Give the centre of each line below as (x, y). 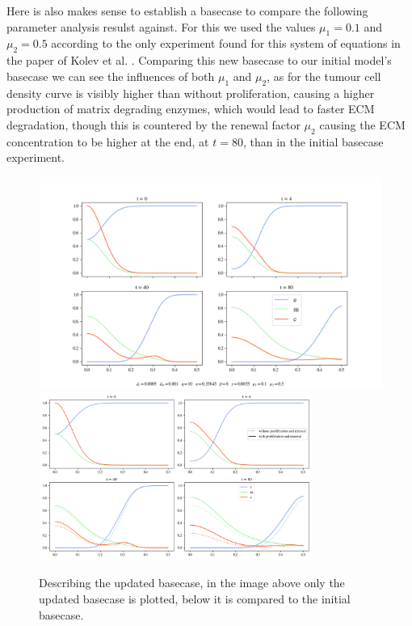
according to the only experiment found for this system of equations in (226, 43)
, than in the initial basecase (313, 141)
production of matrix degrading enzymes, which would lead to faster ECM (191, 109)
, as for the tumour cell (324, 76)
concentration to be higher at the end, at (108, 141)
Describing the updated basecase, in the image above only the (192, 583)
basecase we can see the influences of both (111, 76)
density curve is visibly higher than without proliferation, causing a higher (191, 93)
